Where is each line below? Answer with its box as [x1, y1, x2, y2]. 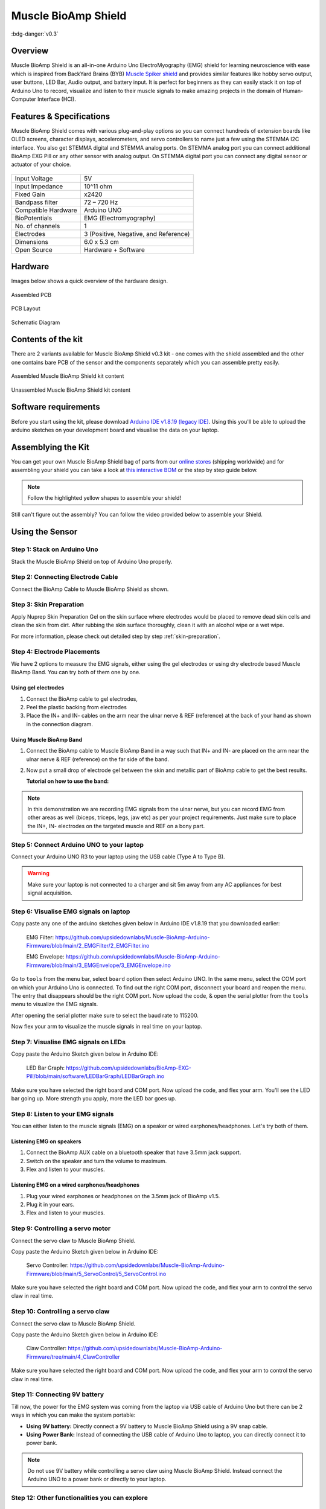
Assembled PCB [11, 291, 51, 298]
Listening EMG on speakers [11, 1138, 81, 1145]
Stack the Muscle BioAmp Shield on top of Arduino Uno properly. [11, 558, 173, 565]
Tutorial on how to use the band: [26, 777, 109, 785]
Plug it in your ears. [26, 1201, 75, 1208]
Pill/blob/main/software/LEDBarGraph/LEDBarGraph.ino [26, 1073, 165, 1080]
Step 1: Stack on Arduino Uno [11, 545, 98, 554]
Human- [283, 87, 304, 94]
